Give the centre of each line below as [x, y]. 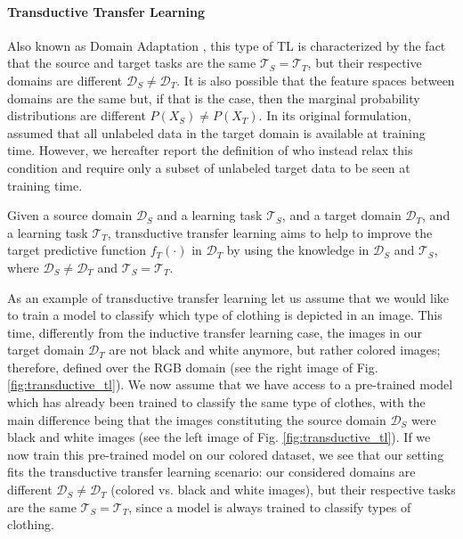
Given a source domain [70, 215]
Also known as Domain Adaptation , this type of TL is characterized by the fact [227, 45]
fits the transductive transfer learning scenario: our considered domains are [211, 472]
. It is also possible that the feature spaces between [316, 80]
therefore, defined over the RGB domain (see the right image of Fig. [193, 367]
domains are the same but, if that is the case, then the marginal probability [214, 98]
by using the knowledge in [298, 250]
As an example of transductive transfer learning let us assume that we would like [228, 297]
